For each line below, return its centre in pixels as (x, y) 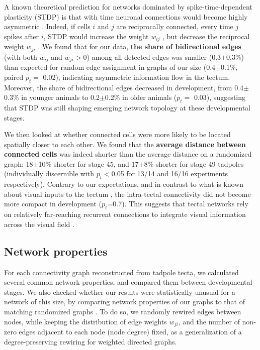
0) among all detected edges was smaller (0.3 (152, 56)
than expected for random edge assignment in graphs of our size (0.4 (110, 67)
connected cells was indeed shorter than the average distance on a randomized (128, 154)
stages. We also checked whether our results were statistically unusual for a (120, 291)
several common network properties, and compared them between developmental (128, 282)
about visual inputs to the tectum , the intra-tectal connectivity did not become (127, 194)
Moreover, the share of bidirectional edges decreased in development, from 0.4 (124, 87)
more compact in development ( (53, 204)
